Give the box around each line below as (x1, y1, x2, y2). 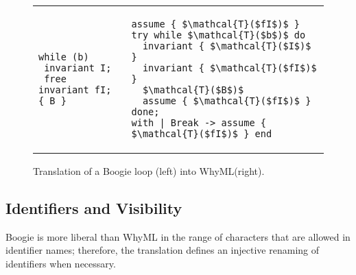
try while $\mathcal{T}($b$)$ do (131, 29, 306, 40)
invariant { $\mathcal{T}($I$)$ (142, 40, 311, 51)
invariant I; (44, 62, 112, 73)
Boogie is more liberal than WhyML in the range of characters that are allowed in (5, 229, 351, 243)
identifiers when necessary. (5, 256, 116, 270)
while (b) (38, 51, 89, 62)
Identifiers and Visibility (5, 197, 182, 218)
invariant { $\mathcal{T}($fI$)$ (142, 62, 317, 73)
